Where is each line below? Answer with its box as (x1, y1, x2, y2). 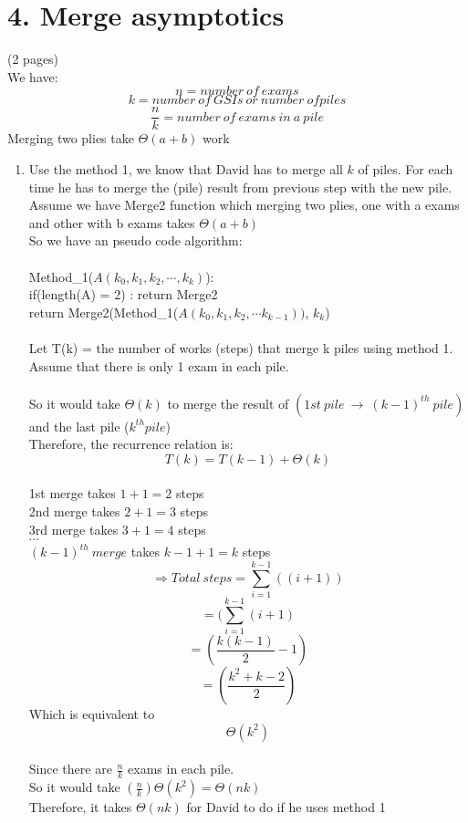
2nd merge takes (28, 502, 120, 521)
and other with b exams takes (28, 213, 195, 232)
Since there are (28, 759, 112, 778)
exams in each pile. (128, 759, 234, 778)
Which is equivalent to (28, 704, 155, 724)
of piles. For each (358, 159, 453, 178)
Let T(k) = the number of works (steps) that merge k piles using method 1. (28, 338, 453, 357)
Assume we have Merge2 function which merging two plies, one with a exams (28, 195, 460, 214)
